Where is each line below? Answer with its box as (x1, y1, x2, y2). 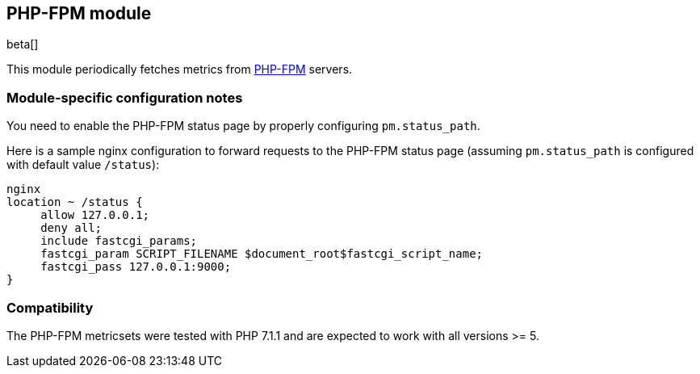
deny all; (40, 221, 103, 235)
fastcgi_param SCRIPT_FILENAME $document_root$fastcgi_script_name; (40, 247, 484, 261)
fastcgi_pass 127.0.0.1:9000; (40, 260, 232, 274)
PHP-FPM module (6, 3, 152, 23)
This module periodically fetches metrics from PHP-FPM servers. (6, 62, 353, 77)
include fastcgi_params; (40, 234, 198, 248)
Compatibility (6, 299, 94, 316)
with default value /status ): (6, 158, 160, 172)
